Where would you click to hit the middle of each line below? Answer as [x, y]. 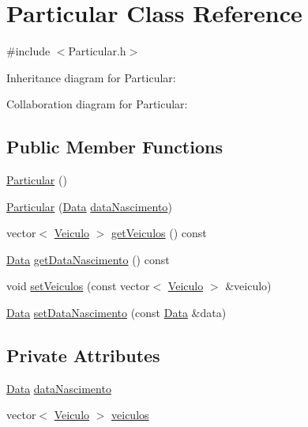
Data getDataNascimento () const [88, 259]
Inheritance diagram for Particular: [91, 77]
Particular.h [97, 51]
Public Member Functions [115, 147]
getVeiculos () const [159, 233]
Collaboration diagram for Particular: [97, 104]
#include [28, 51]
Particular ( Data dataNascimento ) [89, 206]
